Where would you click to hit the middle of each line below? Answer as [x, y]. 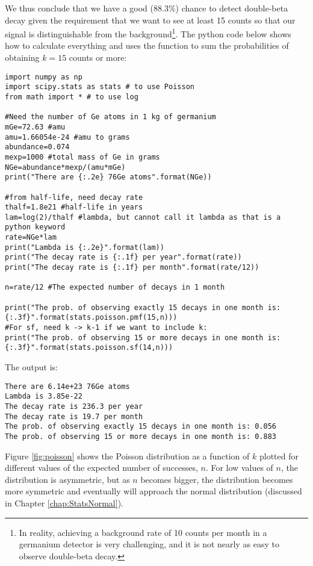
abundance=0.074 [37, 147]
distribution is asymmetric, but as [67, 479]
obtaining [22, 58]
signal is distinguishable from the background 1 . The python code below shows [148, 33]
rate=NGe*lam [31, 238]
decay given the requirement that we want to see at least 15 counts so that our [150, 20]
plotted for [279, 456]
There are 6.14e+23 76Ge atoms [67, 386]
